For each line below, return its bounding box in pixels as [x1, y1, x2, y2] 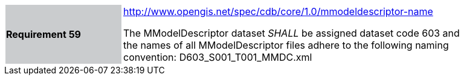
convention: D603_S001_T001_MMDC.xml [123, 51, 312, 63]
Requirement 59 [6, 28, 81, 40]
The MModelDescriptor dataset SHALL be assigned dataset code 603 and [123, 27, 460, 39]
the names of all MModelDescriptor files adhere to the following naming [123, 39, 449, 51]
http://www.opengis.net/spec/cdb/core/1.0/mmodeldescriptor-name [123, 5, 433, 17]
